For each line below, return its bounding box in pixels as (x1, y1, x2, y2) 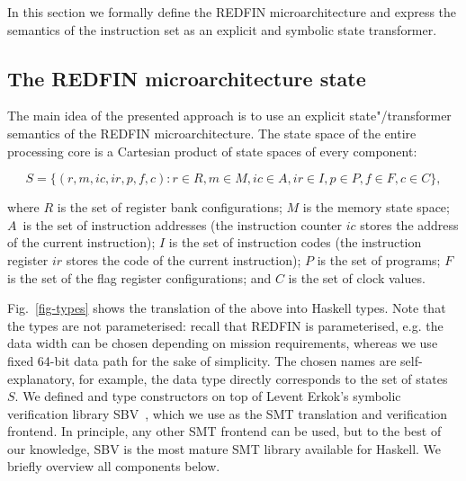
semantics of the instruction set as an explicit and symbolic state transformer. (7, 20, 437, 39)
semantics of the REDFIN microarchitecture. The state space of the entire (7, 123, 417, 142)
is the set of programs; (317, 250, 441, 269)
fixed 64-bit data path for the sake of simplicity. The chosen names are (7, 351, 397, 370)
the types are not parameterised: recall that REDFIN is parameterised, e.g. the (7, 316, 444, 334)
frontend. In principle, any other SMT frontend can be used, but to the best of (7, 422, 442, 441)
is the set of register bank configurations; (57, 198, 282, 217)
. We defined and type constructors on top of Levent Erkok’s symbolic (14, 387, 401, 405)
